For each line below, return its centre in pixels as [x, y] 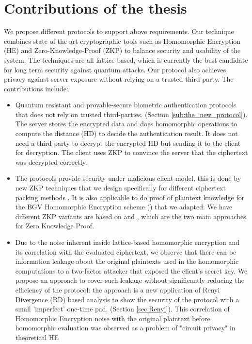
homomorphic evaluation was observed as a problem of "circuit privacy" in [125, 328]
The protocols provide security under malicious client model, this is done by [128, 178]
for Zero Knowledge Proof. [55, 226]
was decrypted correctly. [51, 162]
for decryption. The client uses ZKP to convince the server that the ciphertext [132, 152]
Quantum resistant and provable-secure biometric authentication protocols [126, 105]
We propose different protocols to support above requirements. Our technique [119, 31]
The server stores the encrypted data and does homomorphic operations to [126, 124]
